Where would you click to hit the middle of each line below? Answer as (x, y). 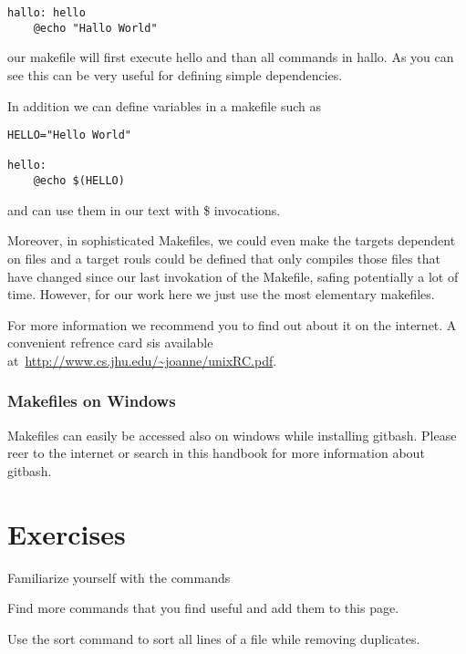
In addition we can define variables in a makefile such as (165, 105)
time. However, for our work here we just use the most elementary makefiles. (221, 294)
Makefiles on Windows (92, 401)
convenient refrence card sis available (110, 343)
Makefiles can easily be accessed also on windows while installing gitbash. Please (232, 435)
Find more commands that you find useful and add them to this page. (203, 608)
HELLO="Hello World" (70, 135)
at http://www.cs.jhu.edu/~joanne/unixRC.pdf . (142, 360)
